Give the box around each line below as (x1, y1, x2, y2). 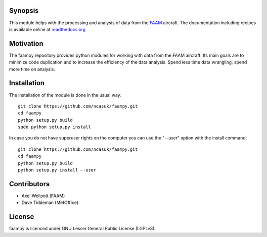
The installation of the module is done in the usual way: (9, 92, 122, 98)
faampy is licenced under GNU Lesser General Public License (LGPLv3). (9, 226, 156, 232)
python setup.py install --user (18, 168, 96, 173)
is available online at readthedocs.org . (9, 26, 87, 32)
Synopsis (9, 6, 39, 15)
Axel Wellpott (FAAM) (21, 193, 65, 199)
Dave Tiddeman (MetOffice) (21, 200, 79, 205)
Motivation (9, 39, 44, 48)
